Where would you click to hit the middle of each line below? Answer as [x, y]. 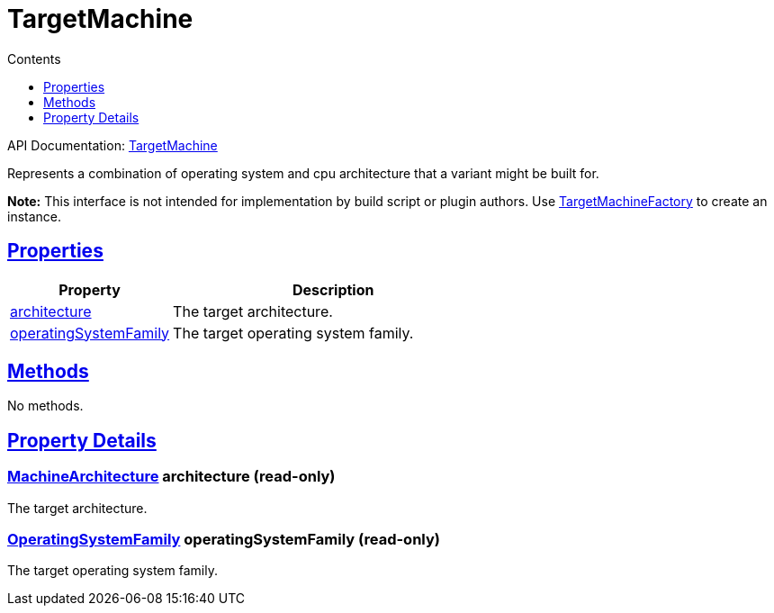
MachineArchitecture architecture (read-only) [171, 477]
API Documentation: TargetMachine [112, 145]
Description [333, 289]
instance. [35, 216]
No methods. [45, 406]
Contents [34, 59]
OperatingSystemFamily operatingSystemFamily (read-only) [224, 540]
